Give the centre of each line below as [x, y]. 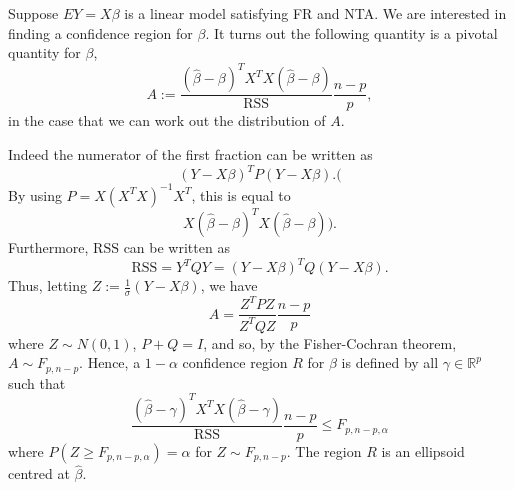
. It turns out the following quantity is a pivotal [351, 32]
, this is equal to [241, 194]
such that [37, 382]
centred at [39, 473]
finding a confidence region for [100, 32]
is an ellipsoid [423, 451]
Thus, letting [48, 285]
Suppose [33, 13]
